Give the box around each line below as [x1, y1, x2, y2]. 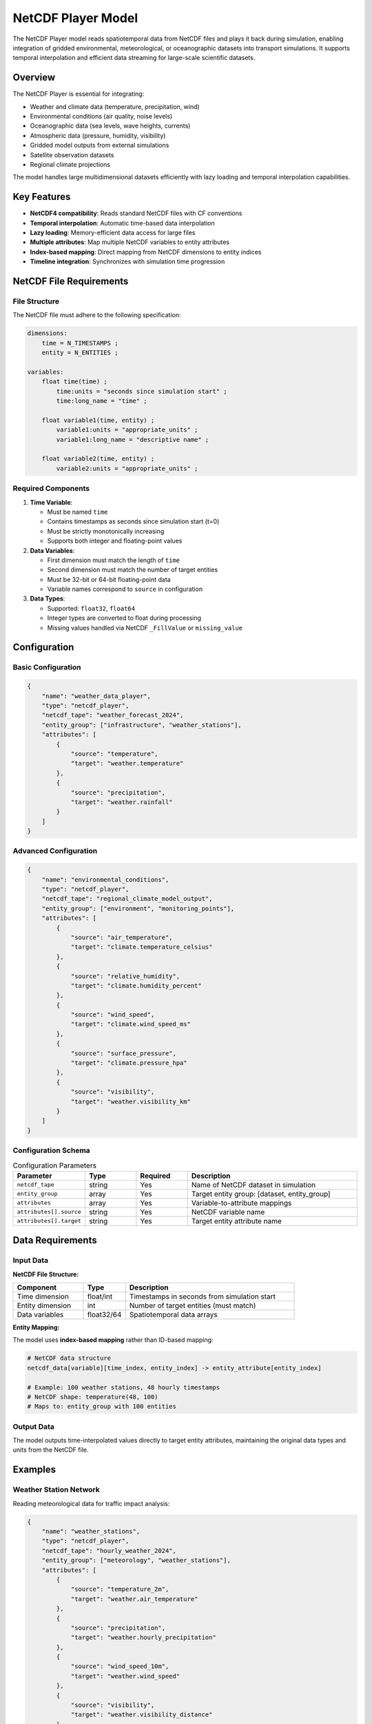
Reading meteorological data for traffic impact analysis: [12, 1499, 170, 1507]
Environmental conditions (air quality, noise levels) [30, 112, 173, 121]
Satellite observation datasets [30, 150, 114, 159]
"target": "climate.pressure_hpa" [70, 1059, 187, 1067]
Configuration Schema [12, 1145, 91, 1155]
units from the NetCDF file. [12, 1445, 89, 1454]
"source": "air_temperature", [70, 933, 173, 941]
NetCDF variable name [191, 1207, 265, 1216]
